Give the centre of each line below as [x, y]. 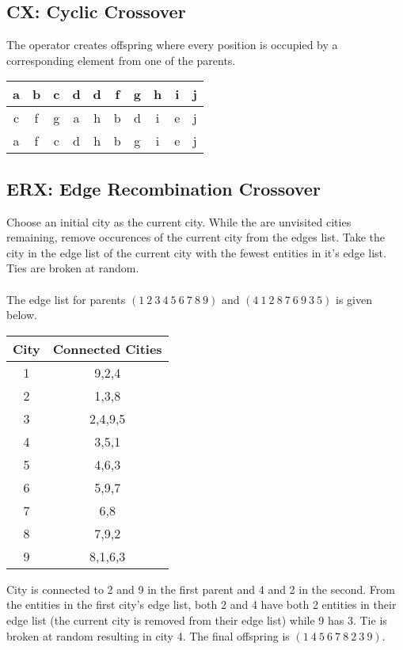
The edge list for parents [66, 299]
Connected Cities [107, 348]
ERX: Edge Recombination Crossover [163, 188]
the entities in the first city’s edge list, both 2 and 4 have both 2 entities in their [201, 604]
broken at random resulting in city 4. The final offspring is [148, 635]
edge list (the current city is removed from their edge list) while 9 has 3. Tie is [197, 620]
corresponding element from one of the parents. [121, 60]
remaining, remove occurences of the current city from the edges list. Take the [196, 237]
